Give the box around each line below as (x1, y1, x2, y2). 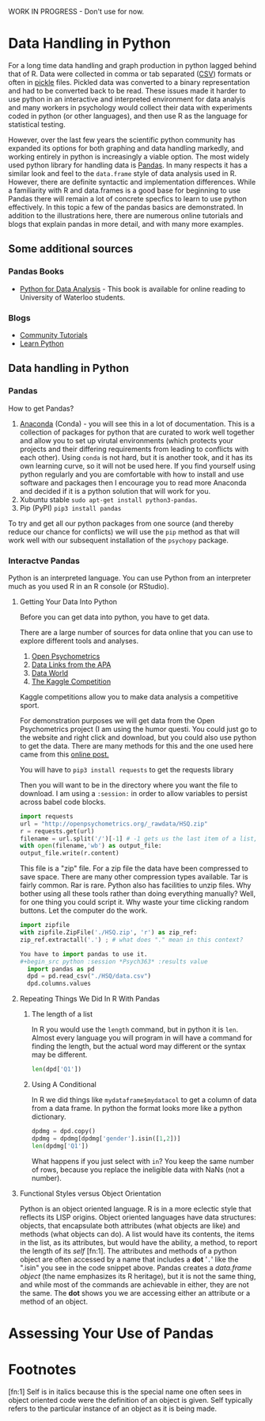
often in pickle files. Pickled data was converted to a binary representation (8, 77, 251, 86)
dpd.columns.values (27, 979, 91, 988)
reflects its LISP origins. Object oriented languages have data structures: (19, 1212, 256, 1222)
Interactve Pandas (8, 555, 81, 566)
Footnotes (8, 1361, 77, 1379)
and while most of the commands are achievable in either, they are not (19, 1280, 249, 1289)
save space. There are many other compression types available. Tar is (19, 872, 248, 882)
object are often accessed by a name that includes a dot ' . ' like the (19, 1254, 239, 1264)
